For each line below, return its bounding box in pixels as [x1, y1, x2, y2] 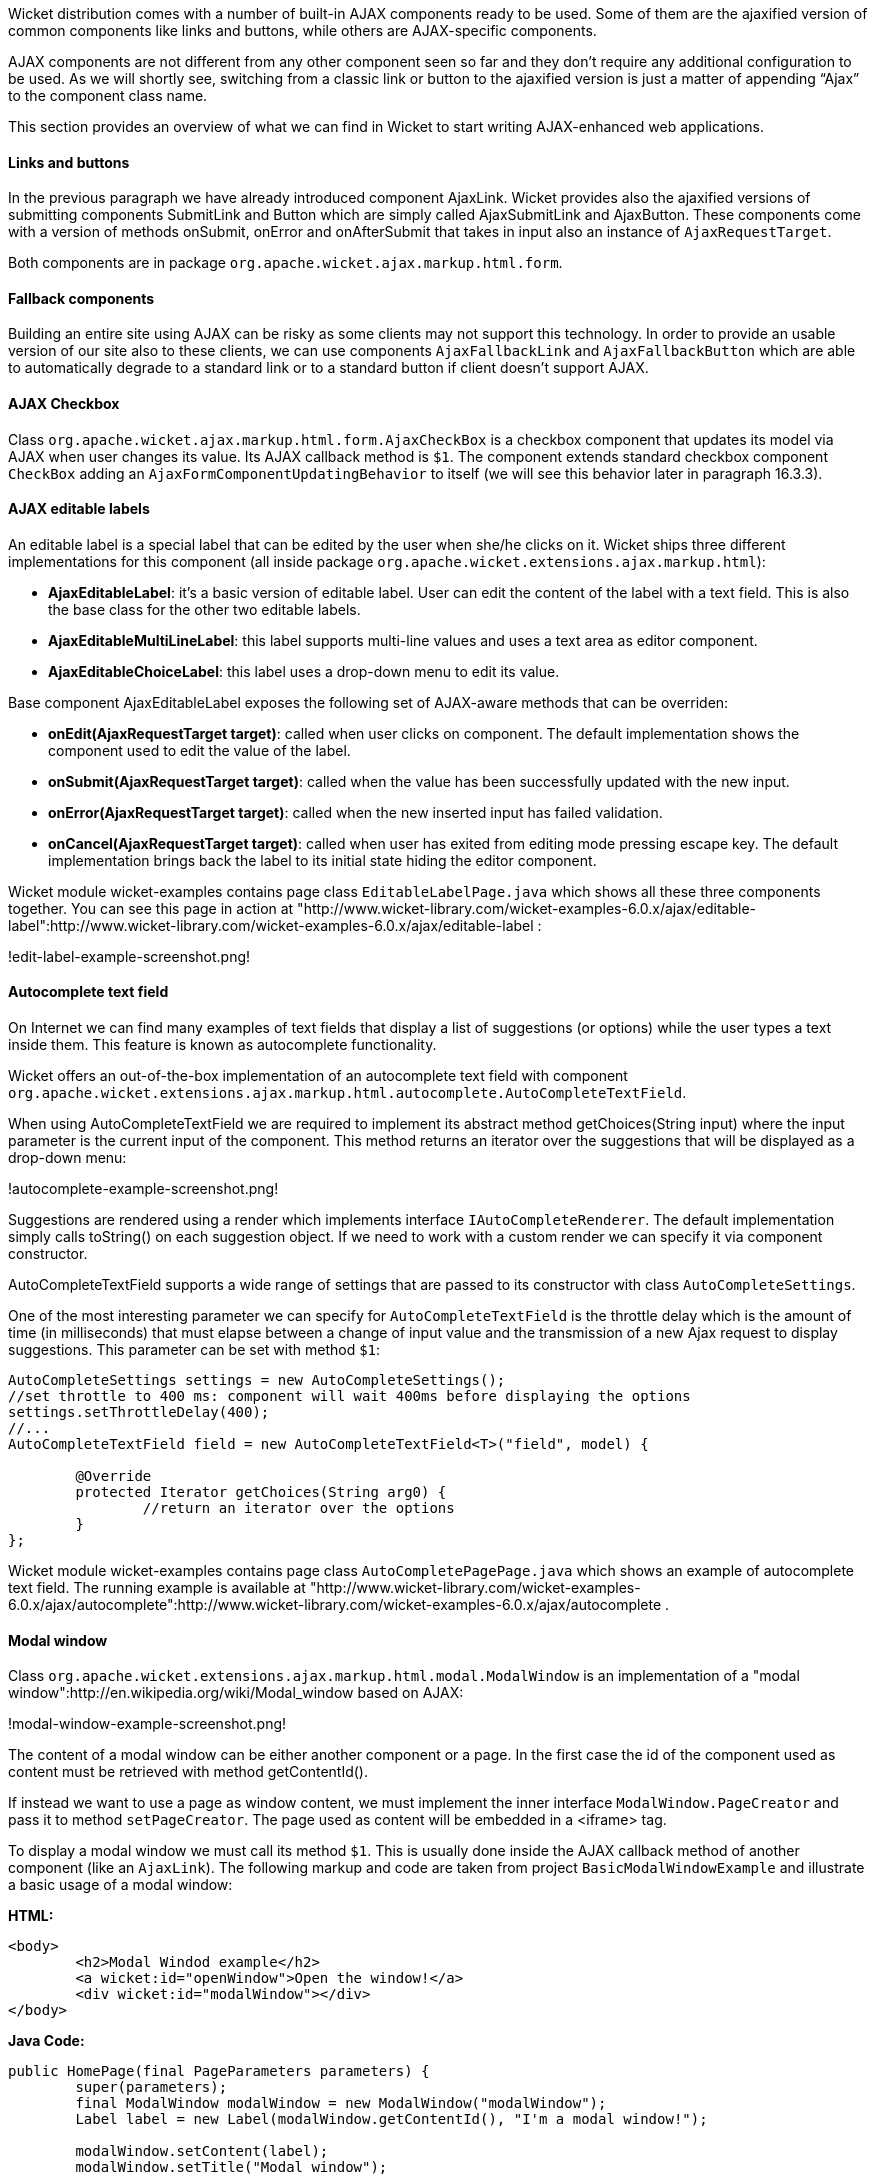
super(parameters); [75, 2079, 228, 2096]
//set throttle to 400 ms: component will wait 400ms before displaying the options [8, 1388, 691, 1405]
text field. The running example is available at [8, 1579, 306, 1597]
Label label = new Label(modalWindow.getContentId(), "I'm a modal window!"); [75, 2111, 708, 2128]
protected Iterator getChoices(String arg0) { [75, 1484, 447, 1501]
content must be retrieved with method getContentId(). [8, 1763, 369, 1781]
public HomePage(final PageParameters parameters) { [8, 2063, 430, 2080]
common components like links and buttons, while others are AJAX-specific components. [8, 22, 597, 39]
